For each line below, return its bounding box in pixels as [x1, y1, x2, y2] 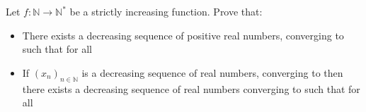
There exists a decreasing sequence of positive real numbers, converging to [22, 27, 344, 42]
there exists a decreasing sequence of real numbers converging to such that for [22, 81, 360, 96]
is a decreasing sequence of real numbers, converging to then [81, 65, 343, 80]
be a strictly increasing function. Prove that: [69, 4, 263, 18]
